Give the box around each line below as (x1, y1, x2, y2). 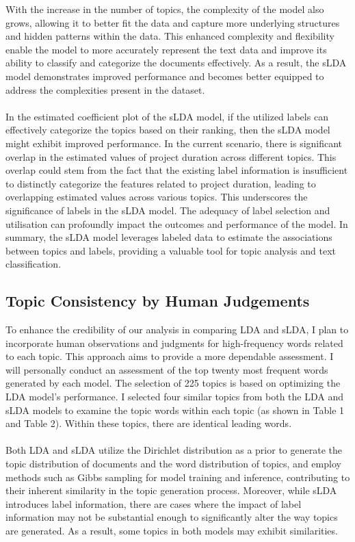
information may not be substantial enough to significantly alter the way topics (5, 510, 338, 524)
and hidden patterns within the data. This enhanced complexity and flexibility (5, 29, 334, 43)
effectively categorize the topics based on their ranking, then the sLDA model (5, 122, 330, 137)
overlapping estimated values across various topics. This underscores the (5, 190, 308, 204)
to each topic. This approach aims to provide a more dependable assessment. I (5, 349, 334, 363)
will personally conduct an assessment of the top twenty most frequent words (5, 362, 328, 376)
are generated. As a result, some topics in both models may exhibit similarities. (5, 523, 338, 537)
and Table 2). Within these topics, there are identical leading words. (5, 416, 292, 430)
